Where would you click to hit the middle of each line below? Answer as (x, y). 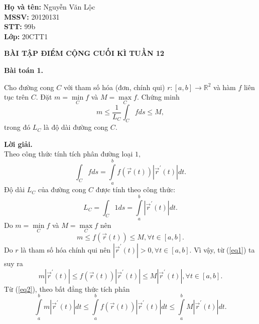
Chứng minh (160, 97)
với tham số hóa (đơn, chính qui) (114, 87)
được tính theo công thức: (136, 189)
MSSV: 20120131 (32, 16)
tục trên (17, 97)
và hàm (225, 87)
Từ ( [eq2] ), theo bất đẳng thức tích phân (67, 289)
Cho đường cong (29, 87)
